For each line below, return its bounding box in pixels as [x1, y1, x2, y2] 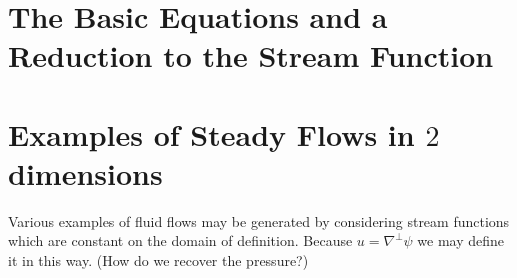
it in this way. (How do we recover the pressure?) [8, 250, 309, 271]
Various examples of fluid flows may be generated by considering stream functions [8, 210, 510, 231]
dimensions [8, 152, 163, 193]
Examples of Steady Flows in [8, 113, 415, 154]
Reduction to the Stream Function [8, 35, 494, 76]
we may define [417, 230, 505, 251]
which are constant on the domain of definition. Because [8, 230, 353, 251]
